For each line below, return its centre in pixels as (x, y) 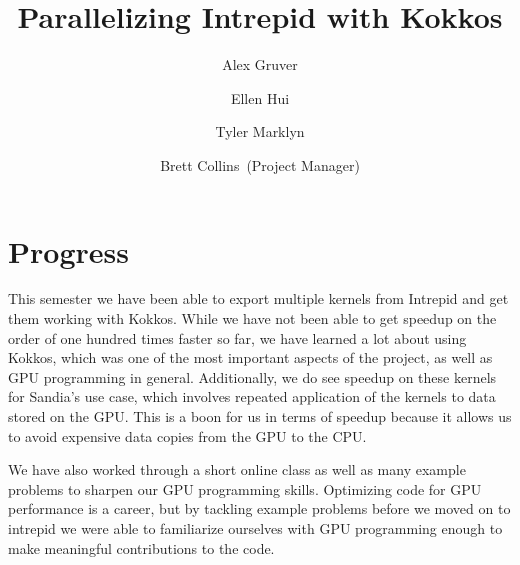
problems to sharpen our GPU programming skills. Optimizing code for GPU (245, 488)
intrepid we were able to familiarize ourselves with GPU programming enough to (255, 527)
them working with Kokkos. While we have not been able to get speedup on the (252, 318)
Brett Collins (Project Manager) (260, 164)
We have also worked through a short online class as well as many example (237, 469)
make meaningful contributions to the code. (141, 547)
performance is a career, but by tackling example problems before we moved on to (259, 508)
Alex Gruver (260, 64)
